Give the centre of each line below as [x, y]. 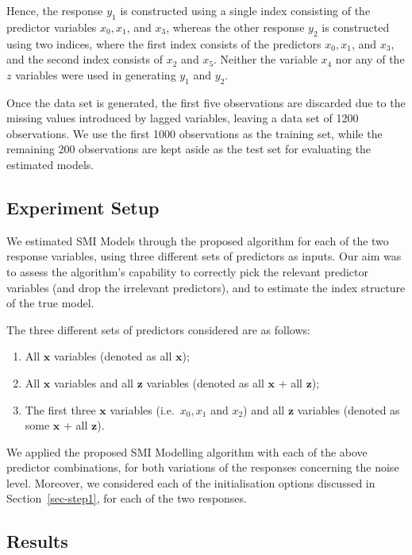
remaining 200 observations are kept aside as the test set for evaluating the [189, 149]
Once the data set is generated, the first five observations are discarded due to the [206, 102]
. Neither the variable [266, 59]
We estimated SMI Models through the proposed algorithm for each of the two [198, 240]
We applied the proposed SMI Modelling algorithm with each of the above [187, 451]
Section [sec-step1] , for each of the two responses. [127, 498]
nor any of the [370, 59]
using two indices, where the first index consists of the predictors [164, 43]
